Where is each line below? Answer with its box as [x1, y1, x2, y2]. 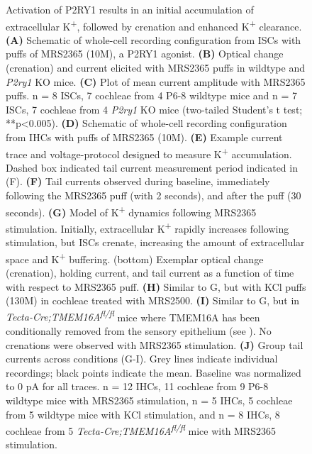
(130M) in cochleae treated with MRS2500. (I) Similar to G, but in [6, 293, 300, 308]
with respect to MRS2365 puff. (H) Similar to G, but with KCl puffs [6, 279, 306, 294]
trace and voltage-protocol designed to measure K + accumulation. [6, 144, 292, 161]
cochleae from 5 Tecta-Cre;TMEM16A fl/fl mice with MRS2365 [6, 421, 277, 438]
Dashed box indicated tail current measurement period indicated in [6, 160, 298, 175]
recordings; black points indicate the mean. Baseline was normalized [6, 365, 301, 380]
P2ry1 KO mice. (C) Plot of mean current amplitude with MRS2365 [6, 74, 306, 89]
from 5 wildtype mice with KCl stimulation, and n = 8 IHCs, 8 [6, 406, 280, 421]
